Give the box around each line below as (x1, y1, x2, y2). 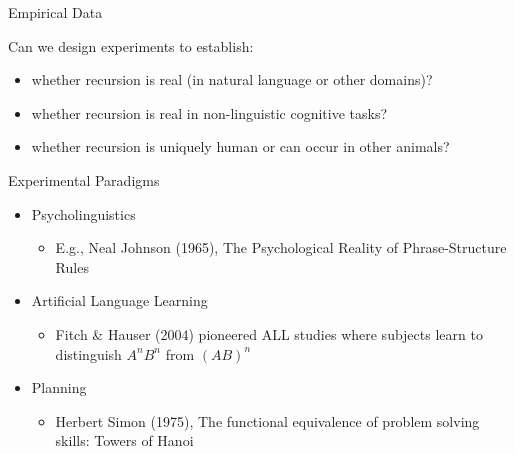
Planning (31, 377, 87, 398)
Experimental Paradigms (8, 169, 160, 190)
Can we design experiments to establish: (8, 35, 254, 56)
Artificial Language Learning (31, 290, 208, 311)
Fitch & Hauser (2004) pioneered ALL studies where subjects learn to (55, 323, 483, 344)
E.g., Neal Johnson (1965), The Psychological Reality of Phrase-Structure (55, 237, 507, 258)
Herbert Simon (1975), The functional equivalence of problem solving (55, 410, 480, 431)
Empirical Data (8, 2, 103, 22)
